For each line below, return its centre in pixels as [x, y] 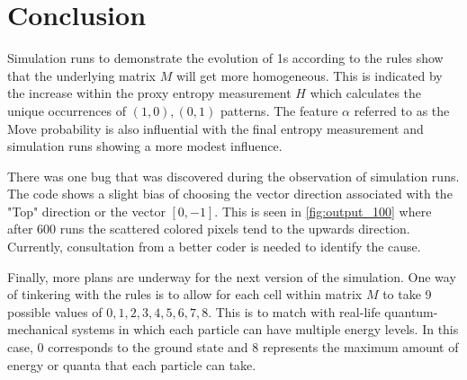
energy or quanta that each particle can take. [132, 364]
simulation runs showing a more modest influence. [145, 146]
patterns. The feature [279, 110]
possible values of [55, 311]
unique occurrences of [67, 110]
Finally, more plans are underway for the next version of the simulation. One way [232, 276]
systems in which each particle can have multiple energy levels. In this [265, 329]
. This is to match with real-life [294, 311]
